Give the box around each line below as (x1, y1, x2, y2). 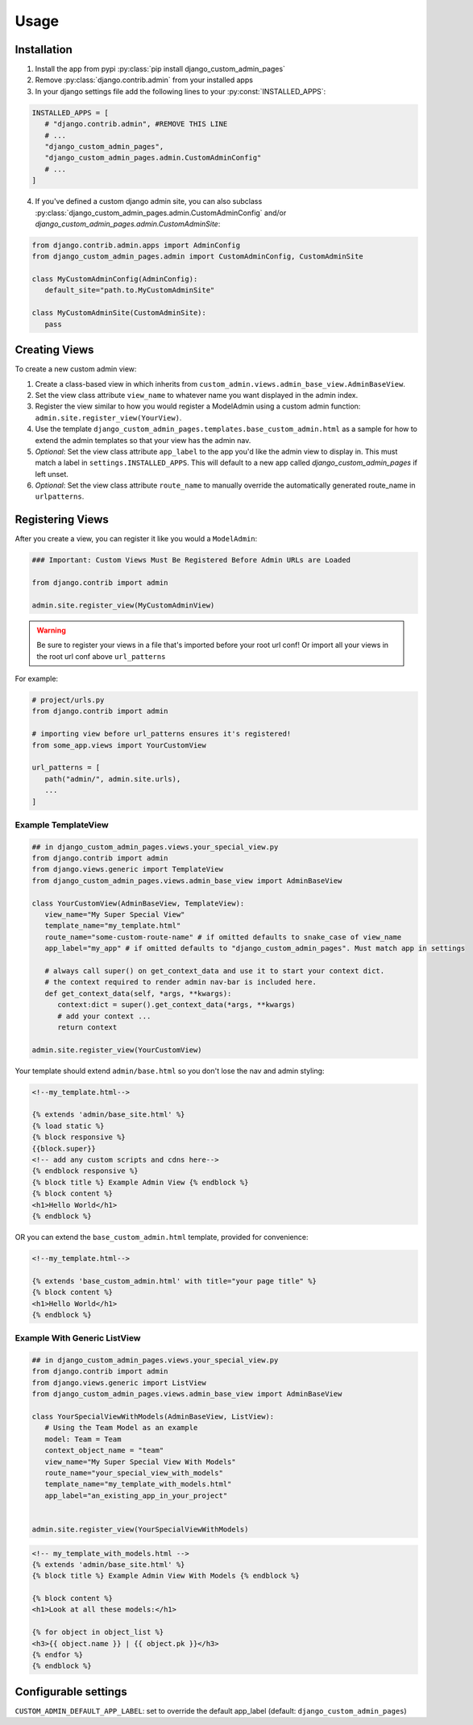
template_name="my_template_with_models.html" (44, 1479, 232, 1489)
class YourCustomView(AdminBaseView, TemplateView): (31, 898, 245, 908)
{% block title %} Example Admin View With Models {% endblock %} (31, 1571, 300, 1581)
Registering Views (15, 512, 109, 527)
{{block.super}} (31, 1144, 97, 1153)
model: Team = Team (44, 1434, 122, 1444)
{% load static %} (31, 1121, 105, 1130)
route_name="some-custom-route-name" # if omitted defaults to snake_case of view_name (44, 932, 402, 942)
